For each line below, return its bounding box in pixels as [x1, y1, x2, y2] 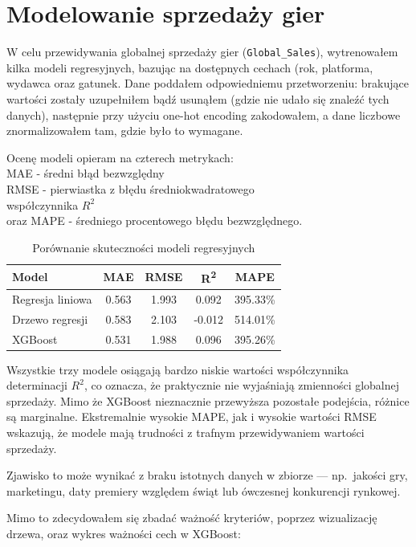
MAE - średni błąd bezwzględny [6, 165, 165, 182]
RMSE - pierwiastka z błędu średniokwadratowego [6, 180, 255, 197]
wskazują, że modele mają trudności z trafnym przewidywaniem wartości [6, 423, 365, 440]
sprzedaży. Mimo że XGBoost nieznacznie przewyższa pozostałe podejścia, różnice [6, 392, 410, 409]
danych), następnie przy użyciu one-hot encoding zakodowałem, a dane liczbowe [6, 106, 401, 123]
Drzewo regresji [12, 310, 88, 327]
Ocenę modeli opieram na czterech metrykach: [6, 149, 234, 165]
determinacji [6, 377, 67, 394]
